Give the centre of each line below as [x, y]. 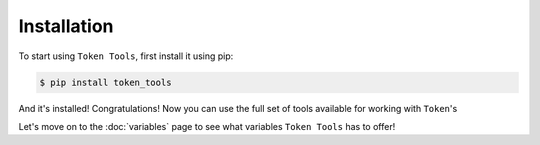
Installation [66, 26]
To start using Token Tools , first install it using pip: [126, 56]
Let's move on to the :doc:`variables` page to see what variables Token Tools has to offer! [207, 126]
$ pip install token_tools [105, 82]
